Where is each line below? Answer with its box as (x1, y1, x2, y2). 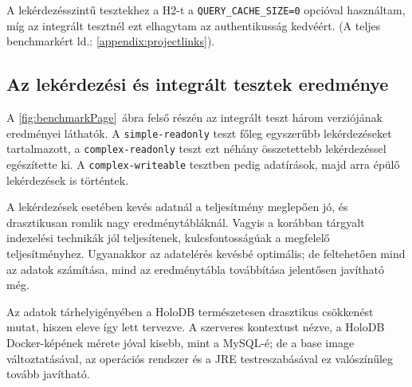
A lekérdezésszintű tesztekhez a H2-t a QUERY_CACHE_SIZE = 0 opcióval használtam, (6, 2, 406, 18)
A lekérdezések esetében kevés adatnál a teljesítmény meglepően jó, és (6, 198, 348, 215)
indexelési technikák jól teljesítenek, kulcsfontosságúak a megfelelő (6, 229, 330, 246)
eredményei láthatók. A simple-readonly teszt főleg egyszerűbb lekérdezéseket (6, 124, 392, 141)
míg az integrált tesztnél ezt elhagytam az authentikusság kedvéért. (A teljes (6, 17, 381, 33)
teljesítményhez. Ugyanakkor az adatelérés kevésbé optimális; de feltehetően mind (6, 244, 406, 261)
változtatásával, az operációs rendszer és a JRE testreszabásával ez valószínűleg (6, 350, 394, 366)
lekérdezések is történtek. (6, 171, 129, 188)
